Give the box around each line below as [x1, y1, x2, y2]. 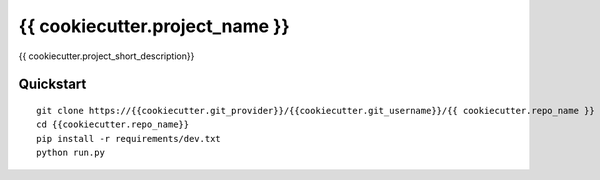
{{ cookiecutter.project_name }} [18, 15, 290, 37]
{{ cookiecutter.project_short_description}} [18, 50, 195, 62]
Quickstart [18, 76, 87, 93]
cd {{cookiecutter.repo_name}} [36, 119, 190, 130]
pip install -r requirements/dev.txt [36, 133, 222, 144]
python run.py [36, 147, 105, 159]
